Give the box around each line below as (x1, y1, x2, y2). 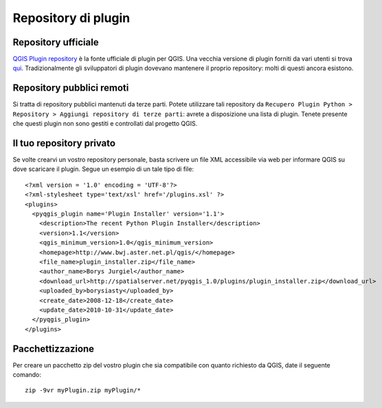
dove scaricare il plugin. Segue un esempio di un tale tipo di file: (12, 165, 194, 173)
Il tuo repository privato (12, 137, 116, 149)
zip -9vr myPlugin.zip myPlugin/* (25, 387, 141, 394)
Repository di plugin (12, 10, 131, 25)
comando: (12, 370, 41, 378)
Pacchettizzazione (12, 343, 95, 354)
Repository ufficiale (12, 36, 99, 48)
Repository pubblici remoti (12, 82, 129, 94)
